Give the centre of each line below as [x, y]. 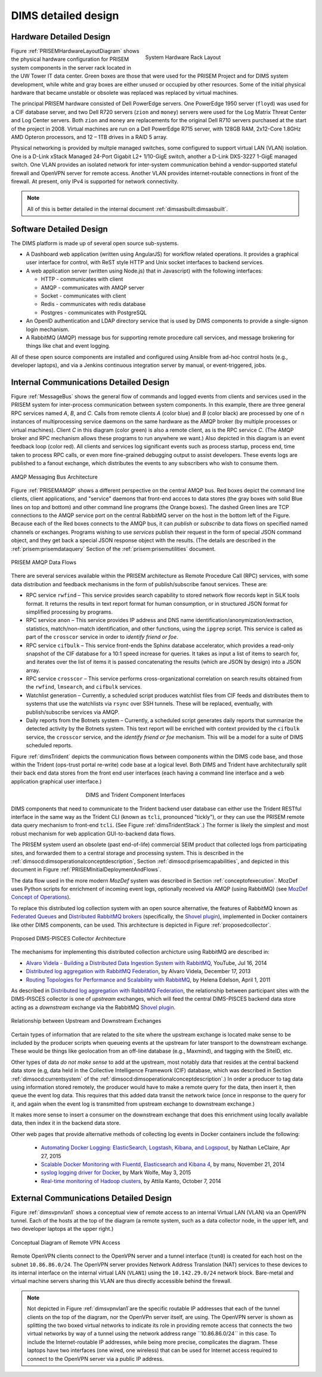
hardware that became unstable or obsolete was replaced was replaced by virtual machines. [125, 93]
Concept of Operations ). [41, 897]
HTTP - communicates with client [82, 279]
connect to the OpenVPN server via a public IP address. [95, 1359]
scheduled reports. [49, 745]
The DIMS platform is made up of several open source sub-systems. [95, 243]
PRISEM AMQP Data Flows [44, 562]
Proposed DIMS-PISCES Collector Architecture [69, 939]
